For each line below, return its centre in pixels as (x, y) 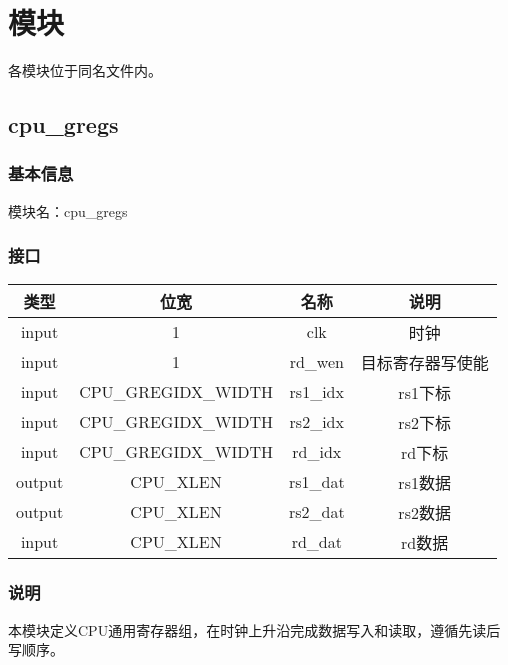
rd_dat (316, 542)
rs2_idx (316, 422)
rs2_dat (316, 512)
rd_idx (317, 452)
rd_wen (316, 362)
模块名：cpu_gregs (68, 210)
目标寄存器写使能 (424, 362)
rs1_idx (316, 392)
